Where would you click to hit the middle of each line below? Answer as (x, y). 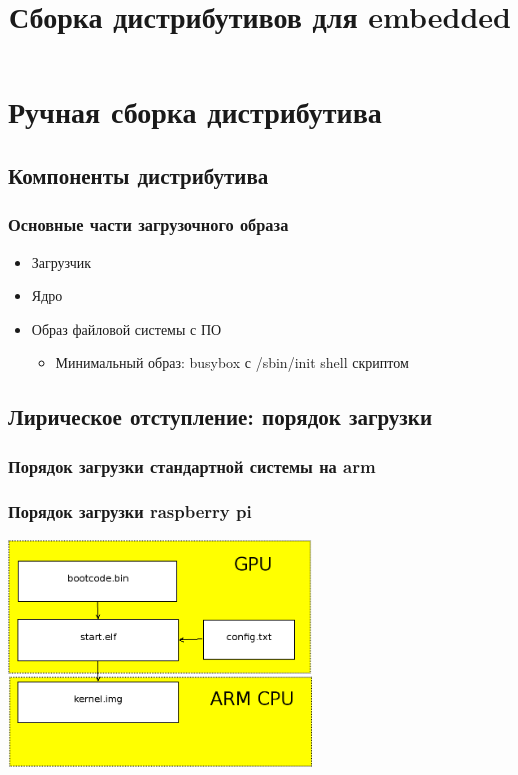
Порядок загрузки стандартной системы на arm (192, 465)
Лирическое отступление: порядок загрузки (220, 416)
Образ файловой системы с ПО (126, 328)
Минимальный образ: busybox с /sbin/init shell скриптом (232, 362)
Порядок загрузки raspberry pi (130, 511)
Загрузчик (61, 261)
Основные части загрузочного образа (148, 224)
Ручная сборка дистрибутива (195, 111)
